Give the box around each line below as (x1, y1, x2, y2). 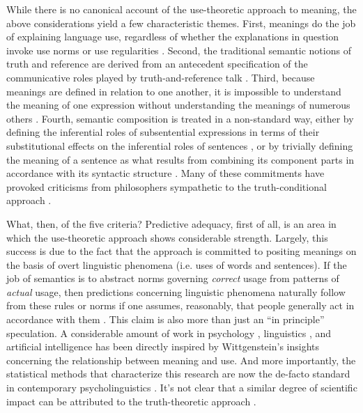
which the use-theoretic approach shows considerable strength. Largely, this (6, 230, 328, 244)
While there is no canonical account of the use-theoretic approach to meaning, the (6, 2, 357, 16)
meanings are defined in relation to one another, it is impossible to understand (6, 84, 341, 98)
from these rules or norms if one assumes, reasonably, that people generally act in (6, 298, 355, 313)
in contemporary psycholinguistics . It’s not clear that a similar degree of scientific (6, 380, 357, 395)
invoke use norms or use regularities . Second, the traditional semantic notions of (6, 42, 351, 57)
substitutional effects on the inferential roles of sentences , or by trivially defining (6, 138, 353, 153)
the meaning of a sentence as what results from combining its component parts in (6, 152, 355, 166)
